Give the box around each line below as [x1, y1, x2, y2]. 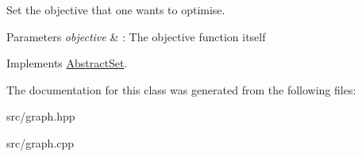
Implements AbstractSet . [6, 55, 128, 71]
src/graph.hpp [6, 108, 75, 124]
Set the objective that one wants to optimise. [6, 2, 225, 17]
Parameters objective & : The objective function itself [6, 28, 266, 44]
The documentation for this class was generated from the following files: [6, 81, 356, 98]
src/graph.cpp [6, 134, 74, 151]
